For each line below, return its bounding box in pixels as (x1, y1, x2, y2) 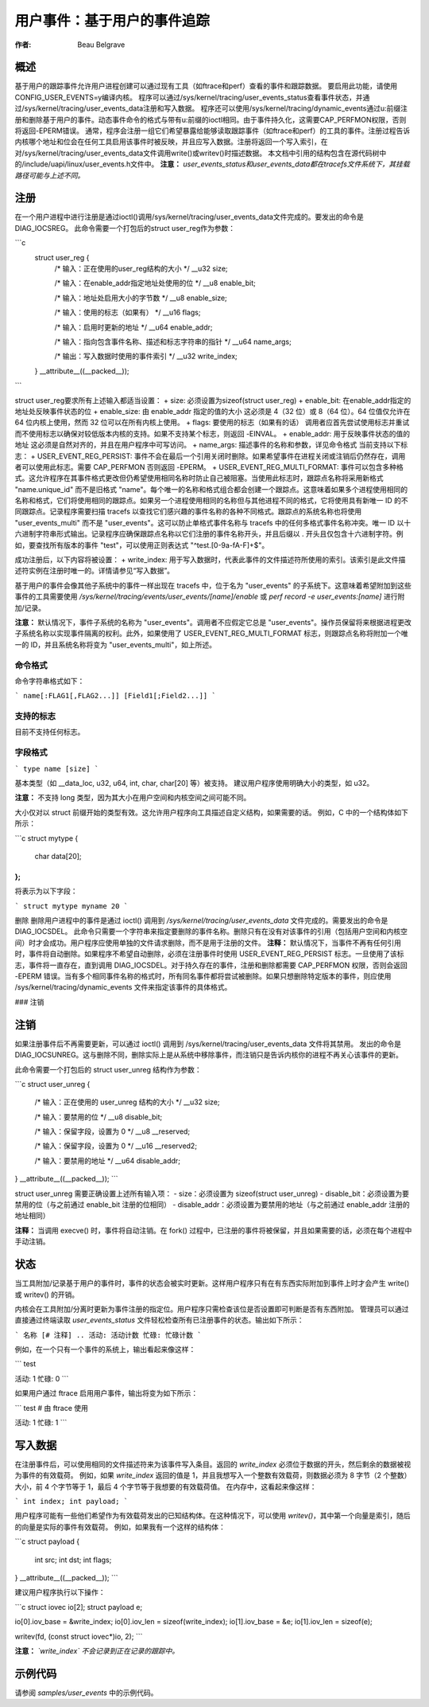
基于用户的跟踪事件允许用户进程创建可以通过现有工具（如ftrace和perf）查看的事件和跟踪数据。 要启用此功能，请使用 (14, 81, 397, 91)
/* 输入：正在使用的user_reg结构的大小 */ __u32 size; (54, 264, 228, 274)
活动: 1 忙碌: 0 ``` (14, 1373, 69, 1383)
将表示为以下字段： (14, 886, 78, 896)
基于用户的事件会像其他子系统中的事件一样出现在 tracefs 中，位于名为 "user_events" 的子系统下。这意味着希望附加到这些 (14, 580, 412, 590)
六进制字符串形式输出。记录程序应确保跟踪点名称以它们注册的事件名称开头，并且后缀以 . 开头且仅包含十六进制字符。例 (14, 529, 404, 539)
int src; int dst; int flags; (34, 1555, 112, 1564)
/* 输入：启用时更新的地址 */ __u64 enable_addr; (54, 322, 213, 332)
